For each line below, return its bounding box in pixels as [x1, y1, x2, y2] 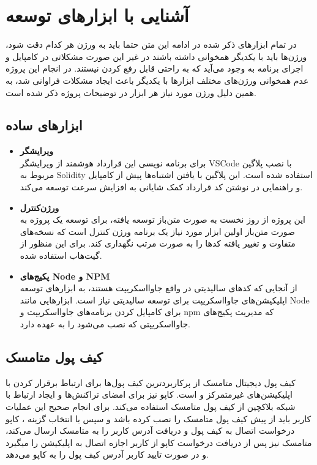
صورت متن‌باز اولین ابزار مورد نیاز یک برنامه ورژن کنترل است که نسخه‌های [20, 225, 295, 237]
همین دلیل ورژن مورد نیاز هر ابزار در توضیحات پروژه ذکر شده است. [6, 86, 256, 99]
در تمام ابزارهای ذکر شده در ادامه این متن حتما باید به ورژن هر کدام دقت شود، [6, 38, 297, 51]
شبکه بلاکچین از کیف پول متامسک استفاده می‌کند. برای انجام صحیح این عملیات [6, 400, 296, 412]
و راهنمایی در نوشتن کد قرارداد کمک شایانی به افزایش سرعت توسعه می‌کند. [20, 180, 303, 193]
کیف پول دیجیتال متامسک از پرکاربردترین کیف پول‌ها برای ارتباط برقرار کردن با [6, 376, 296, 389]
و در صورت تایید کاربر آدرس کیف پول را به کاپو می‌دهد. [6, 448, 209, 461]
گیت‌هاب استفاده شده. [20, 249, 102, 262]
